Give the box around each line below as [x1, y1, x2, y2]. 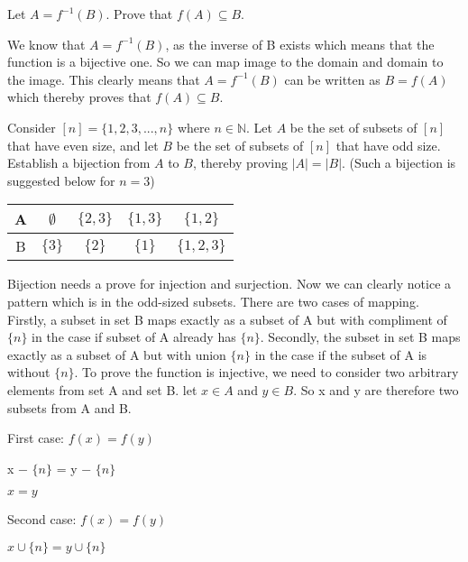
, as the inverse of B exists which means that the [165, 34, 435, 53]
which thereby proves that [7, 88, 151, 106]
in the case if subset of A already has [32, 327, 236, 346]
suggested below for [7, 170, 115, 189]
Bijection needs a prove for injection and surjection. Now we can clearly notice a [7, 274, 452, 293]
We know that [7, 34, 86, 53]
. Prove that [106, 5, 173, 23]
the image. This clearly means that [7, 69, 200, 88]
